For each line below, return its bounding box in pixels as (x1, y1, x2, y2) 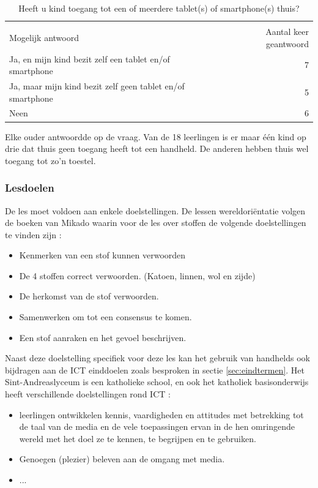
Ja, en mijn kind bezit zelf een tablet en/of (9, 52, 170, 65)
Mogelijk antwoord (9, 31, 79, 43)
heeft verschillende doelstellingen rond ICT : (5, 388, 171, 400)
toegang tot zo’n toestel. (5, 154, 96, 167)
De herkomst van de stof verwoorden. (19, 290, 159, 302)
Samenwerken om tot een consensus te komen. (19, 310, 192, 323)
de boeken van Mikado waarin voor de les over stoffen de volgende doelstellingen (5, 216, 306, 229)
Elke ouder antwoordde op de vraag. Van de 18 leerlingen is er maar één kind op (5, 130, 306, 143)
